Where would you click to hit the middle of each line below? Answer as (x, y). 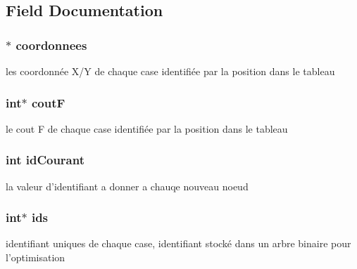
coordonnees (51, 45)
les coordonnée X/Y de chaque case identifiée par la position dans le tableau (170, 71)
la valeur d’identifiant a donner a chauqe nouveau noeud (127, 186)
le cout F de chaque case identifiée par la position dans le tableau (147, 128)
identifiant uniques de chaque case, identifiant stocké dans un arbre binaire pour (178, 243)
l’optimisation (36, 257)
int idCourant (45, 160)
